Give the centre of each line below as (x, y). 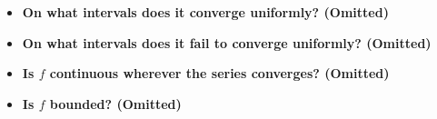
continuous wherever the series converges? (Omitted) (219, 73)
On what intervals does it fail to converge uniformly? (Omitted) (227, 42)
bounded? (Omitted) (115, 103)
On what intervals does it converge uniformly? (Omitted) (205, 12)
